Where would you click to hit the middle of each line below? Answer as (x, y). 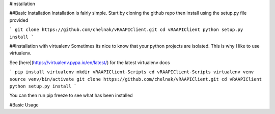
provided (19, 20)
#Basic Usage (24, 105)
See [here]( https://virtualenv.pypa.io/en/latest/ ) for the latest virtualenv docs (90, 62)
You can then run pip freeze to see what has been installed (71, 95)
